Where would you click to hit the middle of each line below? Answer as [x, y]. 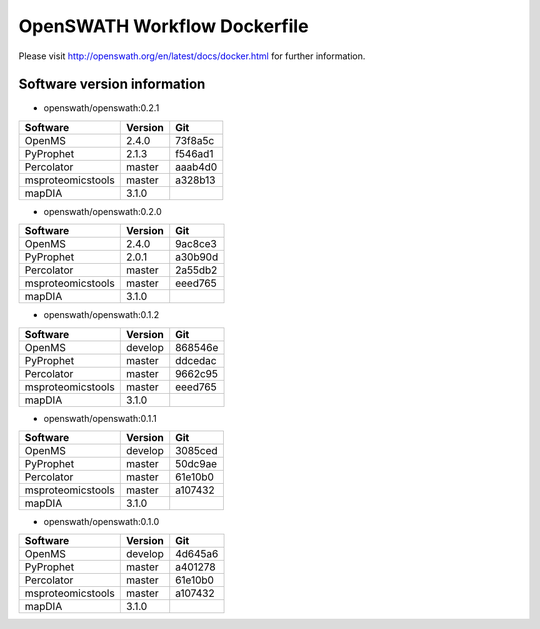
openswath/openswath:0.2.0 [102, 211]
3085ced [197, 451]
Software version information [112, 84]
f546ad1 [194, 153]
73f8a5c [195, 140]
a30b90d [197, 257]
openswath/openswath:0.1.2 [101, 315]
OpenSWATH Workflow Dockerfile [163, 26]
